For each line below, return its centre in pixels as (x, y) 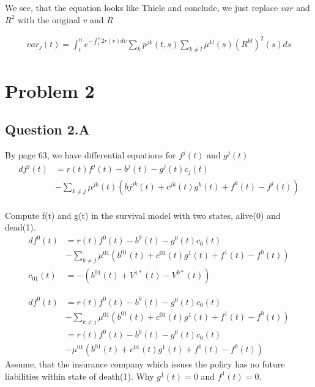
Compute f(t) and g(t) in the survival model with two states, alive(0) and (143, 215)
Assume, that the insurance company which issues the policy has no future (145, 364)
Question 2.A (47, 129)
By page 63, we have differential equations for (91, 155)
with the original (49, 19)
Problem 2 (50, 90)
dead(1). (20, 227)
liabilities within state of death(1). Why (80, 376)
